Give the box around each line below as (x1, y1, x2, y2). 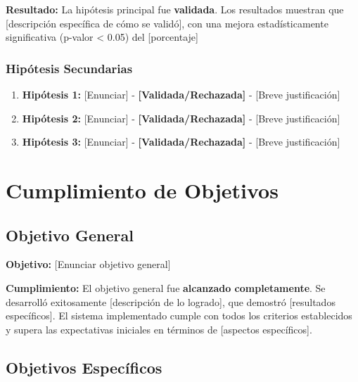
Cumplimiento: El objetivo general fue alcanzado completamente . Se (6, 280, 326, 295)
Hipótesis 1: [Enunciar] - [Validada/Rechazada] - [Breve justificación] (22, 87, 340, 101)
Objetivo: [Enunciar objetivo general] (6, 257, 171, 272)
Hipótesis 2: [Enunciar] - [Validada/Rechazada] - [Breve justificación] (22, 110, 340, 125)
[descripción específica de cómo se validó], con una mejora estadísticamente (6, 15, 328, 30)
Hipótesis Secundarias (6, 59, 133, 77)
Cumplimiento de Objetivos (6, 175, 279, 204)
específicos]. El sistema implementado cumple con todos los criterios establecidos (6, 308, 352, 323)
